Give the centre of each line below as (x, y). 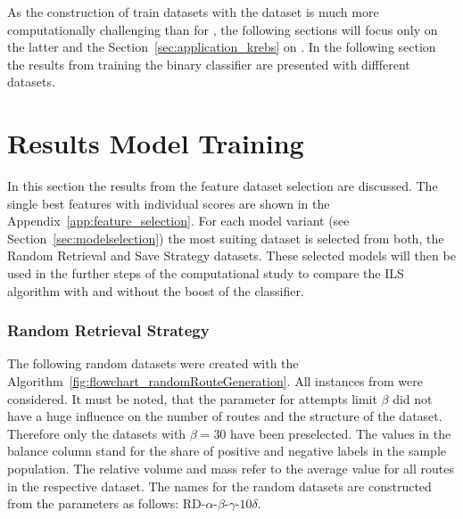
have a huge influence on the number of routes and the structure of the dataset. (225, 416)
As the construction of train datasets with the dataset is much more (193, 12)
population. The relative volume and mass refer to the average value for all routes (231, 469)
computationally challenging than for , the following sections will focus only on (223, 29)
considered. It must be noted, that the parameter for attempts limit (192, 398)
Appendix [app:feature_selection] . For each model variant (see (178, 221)
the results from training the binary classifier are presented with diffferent (209, 64)
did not (413, 398)
